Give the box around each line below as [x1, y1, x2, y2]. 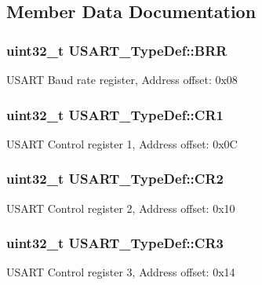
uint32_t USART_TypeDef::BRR [6, 40, 227, 60]
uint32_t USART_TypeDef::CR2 [6, 169, 224, 188]
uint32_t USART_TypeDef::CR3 [6, 233, 224, 253]
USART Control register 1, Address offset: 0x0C [6, 135, 238, 152]
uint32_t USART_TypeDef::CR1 [6, 104, 224, 124]
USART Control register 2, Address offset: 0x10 [6, 199, 235, 216]
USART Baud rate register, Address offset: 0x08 [6, 71, 238, 87]
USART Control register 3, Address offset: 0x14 [6, 264, 235, 280]
